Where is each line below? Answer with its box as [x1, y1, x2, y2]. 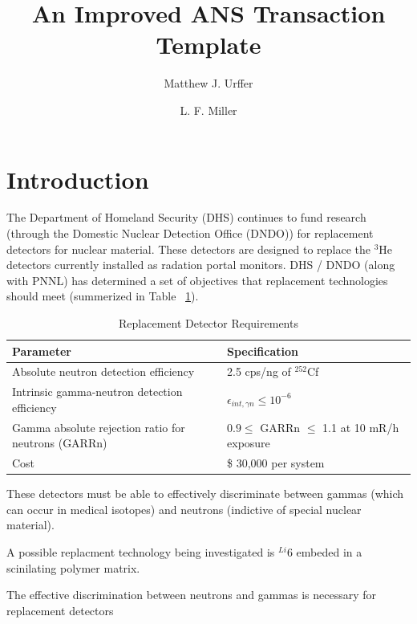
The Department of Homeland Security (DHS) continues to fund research [6, 209, 366, 226]
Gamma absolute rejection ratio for [12, 418, 185, 435]
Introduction [6, 162, 149, 195]
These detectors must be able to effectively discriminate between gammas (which [6, 485, 404, 502]
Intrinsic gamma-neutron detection [12, 383, 183, 400]
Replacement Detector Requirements [119, 315, 298, 331]
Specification [227, 342, 299, 359]
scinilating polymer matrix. [6, 559, 140, 576]
